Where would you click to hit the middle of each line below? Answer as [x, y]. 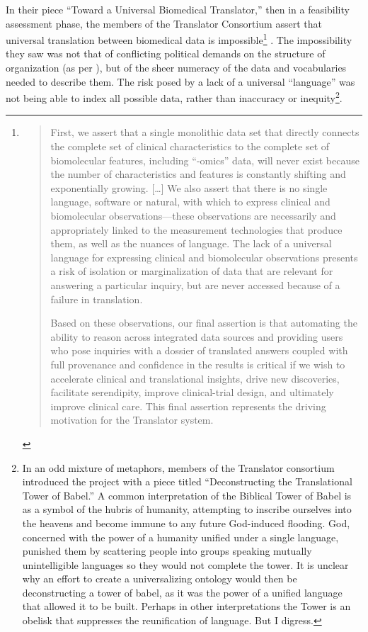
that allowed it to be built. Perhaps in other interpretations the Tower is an [186, 606]
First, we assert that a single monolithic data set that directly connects [205, 132]
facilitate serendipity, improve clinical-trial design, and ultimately [192, 392]
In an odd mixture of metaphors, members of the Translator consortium [178, 467]
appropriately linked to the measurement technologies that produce [196, 229]
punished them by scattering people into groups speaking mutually [167, 551]
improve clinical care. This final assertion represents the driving [188, 406]
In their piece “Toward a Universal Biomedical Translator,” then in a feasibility [178, 9]
